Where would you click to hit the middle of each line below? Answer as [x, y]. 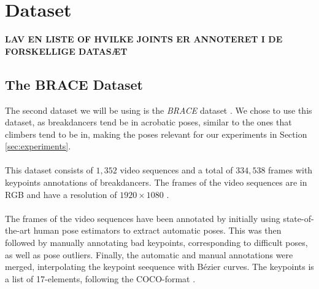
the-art [18, 230]
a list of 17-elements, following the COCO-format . [100, 278]
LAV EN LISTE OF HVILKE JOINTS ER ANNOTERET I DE [144, 39]
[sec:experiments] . [38, 146]
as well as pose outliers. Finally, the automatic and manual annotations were [149, 254]
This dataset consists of [49, 170]
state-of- [298, 218]
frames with [290, 170]
